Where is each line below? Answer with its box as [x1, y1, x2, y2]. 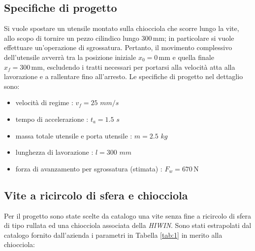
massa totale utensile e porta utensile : [15, 130, 132, 140]
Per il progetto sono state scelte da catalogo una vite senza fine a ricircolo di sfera [4, 210, 251, 221]
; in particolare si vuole [164, 32, 234, 43]
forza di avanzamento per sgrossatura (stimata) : [15, 163, 162, 173]
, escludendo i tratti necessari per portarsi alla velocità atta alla [42, 61, 235, 72]
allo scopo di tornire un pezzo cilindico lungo [4, 32, 139, 43]
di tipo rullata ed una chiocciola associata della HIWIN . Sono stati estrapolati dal [4, 220, 252, 230]
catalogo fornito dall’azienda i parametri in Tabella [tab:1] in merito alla [4, 229, 223, 240]
